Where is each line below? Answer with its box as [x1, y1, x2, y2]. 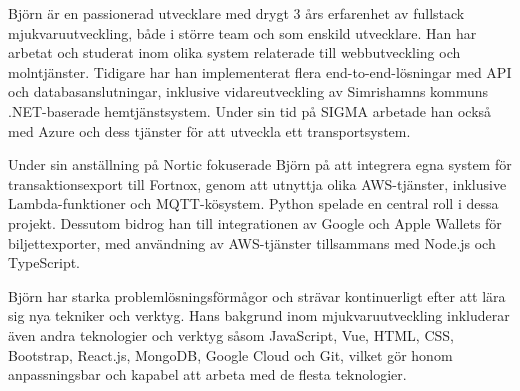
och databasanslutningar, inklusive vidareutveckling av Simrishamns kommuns [8, 81, 489, 102]
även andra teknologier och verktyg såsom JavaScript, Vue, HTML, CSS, [8, 324, 454, 345]
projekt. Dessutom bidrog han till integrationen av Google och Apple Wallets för [8, 212, 502, 233]
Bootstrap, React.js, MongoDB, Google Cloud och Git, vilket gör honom [8, 344, 453, 365]
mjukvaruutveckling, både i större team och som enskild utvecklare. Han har [8, 22, 477, 43]
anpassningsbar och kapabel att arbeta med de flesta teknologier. [8, 364, 407, 385]
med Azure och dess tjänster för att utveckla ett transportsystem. [8, 120, 411, 141]
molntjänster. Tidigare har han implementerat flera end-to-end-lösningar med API [8, 61, 512, 82]
